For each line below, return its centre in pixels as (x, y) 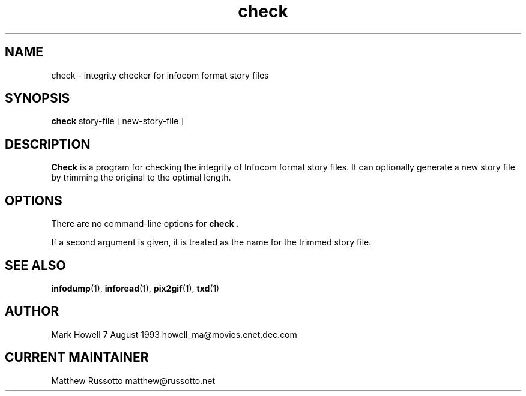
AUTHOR (32, 311)
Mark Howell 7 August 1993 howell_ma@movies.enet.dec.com (174, 334)
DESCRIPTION (48, 144)
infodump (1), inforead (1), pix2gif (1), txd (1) (135, 288)
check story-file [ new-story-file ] (118, 121)
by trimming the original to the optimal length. (141, 178)
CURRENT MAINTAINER (77, 358)
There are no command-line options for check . (145, 224)
